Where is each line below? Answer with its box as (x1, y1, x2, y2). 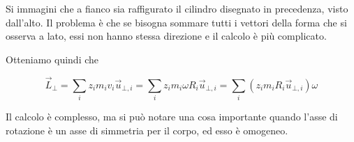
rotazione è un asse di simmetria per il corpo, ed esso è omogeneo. (6, 123, 288, 137)
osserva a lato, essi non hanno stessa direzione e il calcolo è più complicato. (6, 29, 327, 43)
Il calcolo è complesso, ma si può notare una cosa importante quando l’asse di (6, 109, 338, 123)
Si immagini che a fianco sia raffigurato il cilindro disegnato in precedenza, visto (6, 1, 348, 15)
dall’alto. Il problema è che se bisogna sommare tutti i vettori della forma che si (6, 15, 347, 29)
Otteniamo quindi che (6, 52, 99, 66)
